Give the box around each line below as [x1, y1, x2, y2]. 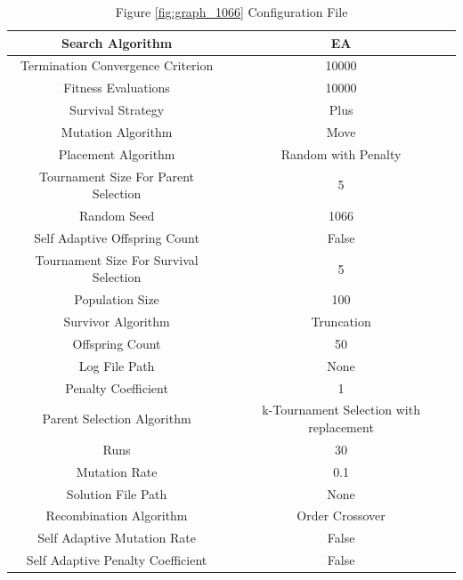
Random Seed [78, 206, 155, 225]
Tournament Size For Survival [35, 250, 199, 269]
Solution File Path [66, 484, 167, 503]
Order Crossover [296, 506, 386, 525]
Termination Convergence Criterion [20, 56, 214, 75]
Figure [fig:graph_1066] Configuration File [115, 3, 348, 20]
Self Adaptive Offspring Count [34, 228, 199, 246]
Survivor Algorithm [63, 312, 170, 331]
